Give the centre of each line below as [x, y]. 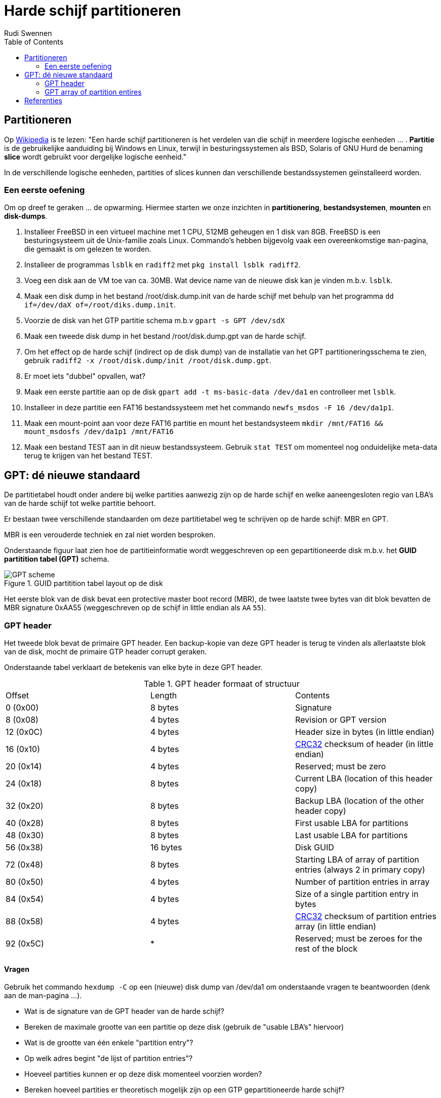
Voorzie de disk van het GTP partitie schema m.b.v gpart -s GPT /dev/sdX [155, 321]
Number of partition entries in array [362, 881]
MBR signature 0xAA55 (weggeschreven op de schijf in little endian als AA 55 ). [135, 608]
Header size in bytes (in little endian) [365, 732]
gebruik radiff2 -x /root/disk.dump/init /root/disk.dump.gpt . [148, 361]
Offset [17, 695]
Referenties [43, 100]
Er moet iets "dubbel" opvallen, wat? [85, 376]
